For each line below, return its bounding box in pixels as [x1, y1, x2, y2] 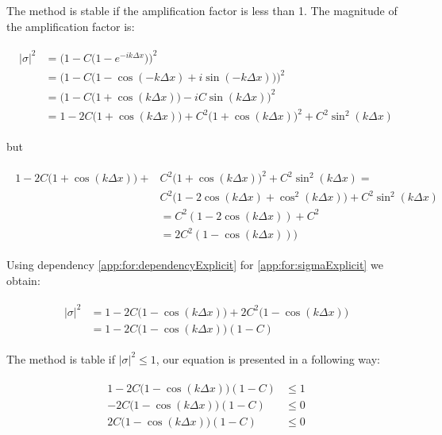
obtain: [6, 271, 40, 288]
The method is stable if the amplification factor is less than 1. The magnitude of [6, 2, 398, 18]
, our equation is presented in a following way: [156, 350, 380, 367]
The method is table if [6, 350, 115, 367]
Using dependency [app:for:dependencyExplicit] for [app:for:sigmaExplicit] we [6, 256, 383, 273]
